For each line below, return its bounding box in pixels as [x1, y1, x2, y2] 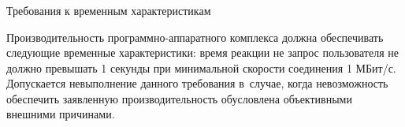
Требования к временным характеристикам [6, 2, 211, 18]
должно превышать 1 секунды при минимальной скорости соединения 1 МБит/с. [6, 59, 396, 76]
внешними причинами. [6, 106, 115, 122]
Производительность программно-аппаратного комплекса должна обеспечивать [6, 28, 384, 45]
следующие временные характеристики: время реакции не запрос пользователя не [6, 44, 399, 61]
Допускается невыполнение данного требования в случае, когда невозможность [6, 75, 388, 92]
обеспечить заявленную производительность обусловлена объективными [6, 90, 352, 106]
